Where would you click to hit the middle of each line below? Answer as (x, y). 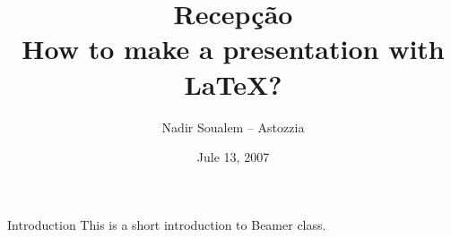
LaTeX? (233, 84)
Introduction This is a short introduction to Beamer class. (167, 224)
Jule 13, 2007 (233, 157)
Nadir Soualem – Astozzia (233, 127)
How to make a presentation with (233, 49)
